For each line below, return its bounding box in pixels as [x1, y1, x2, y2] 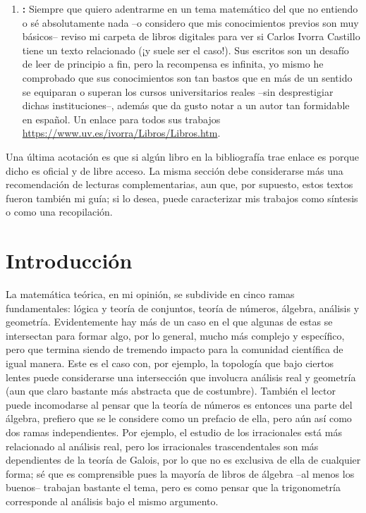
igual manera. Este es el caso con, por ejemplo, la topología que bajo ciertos [6, 356, 334, 370]
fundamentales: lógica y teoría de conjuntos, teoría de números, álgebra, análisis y [6, 300, 360, 315]
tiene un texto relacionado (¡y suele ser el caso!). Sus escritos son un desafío [22, 42, 349, 57]
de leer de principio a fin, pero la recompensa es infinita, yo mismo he [22, 56, 324, 71]
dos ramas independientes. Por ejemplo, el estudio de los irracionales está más [6, 424, 342, 439]
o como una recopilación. [6, 204, 113, 219]
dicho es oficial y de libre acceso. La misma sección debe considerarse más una [6, 163, 343, 178]
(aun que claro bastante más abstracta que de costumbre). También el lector [6, 383, 336, 398]
